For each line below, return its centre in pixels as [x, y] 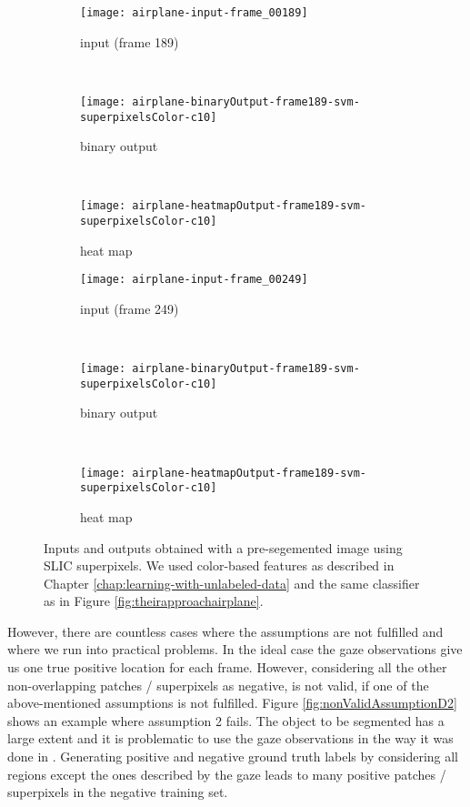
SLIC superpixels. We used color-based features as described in [219, 565]
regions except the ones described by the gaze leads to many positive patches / [227, 774]
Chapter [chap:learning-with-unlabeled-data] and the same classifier [232, 583]
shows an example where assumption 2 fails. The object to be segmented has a [226, 720]
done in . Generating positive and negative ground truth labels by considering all [233, 757]
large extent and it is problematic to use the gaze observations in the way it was [230, 738]
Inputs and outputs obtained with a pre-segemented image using [223, 547]
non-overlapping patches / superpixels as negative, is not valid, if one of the [218, 685]
